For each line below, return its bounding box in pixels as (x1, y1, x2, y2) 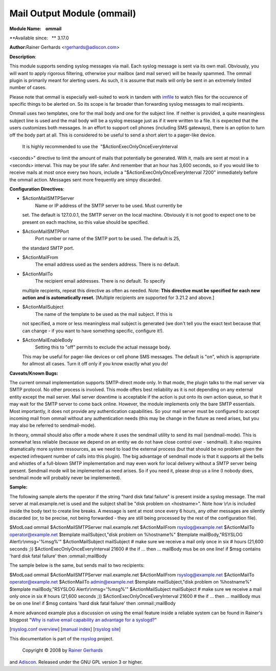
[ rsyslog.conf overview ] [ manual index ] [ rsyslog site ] (9, 626, 121, 632)
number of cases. (9, 84, 47, 90)
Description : (9, 54, 37, 60)
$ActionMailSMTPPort (22, 228, 69, 235)
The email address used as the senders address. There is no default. (35, 261, 180, 268)
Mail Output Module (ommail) (9, 8, 136, 19)
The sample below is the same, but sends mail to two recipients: (9, 562, 145, 568)
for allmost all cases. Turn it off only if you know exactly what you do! (22, 361, 168, 367)
